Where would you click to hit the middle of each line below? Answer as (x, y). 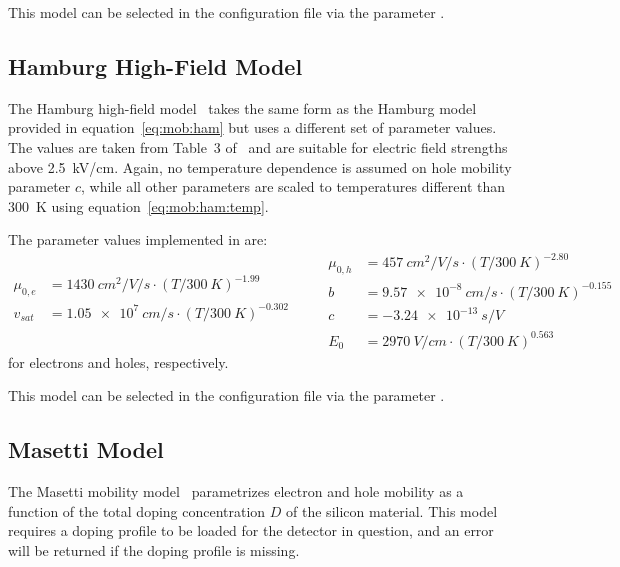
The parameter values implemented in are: (138, 239)
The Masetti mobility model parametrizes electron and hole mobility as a (236, 491)
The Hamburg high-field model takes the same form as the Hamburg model (242, 107)
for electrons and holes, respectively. (118, 361)
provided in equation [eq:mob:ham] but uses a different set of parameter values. (252, 127)
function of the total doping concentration (137, 510)
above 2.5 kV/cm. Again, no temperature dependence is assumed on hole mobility (260, 166)
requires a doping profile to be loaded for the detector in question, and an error (251, 530)
